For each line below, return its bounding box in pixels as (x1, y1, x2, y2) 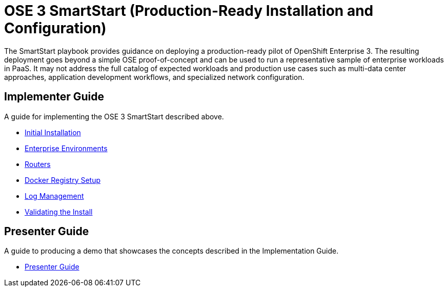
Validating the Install (25, 207, 93, 216)
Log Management (25, 191, 84, 200)
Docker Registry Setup (25, 175, 101, 184)
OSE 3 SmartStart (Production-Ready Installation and (4, 2, 374, 19)
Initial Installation (25, 128, 81, 137)
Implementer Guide (4, 90, 105, 103)
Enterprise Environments (25, 143, 108, 153)
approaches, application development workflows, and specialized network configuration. (4, 72, 304, 81)
